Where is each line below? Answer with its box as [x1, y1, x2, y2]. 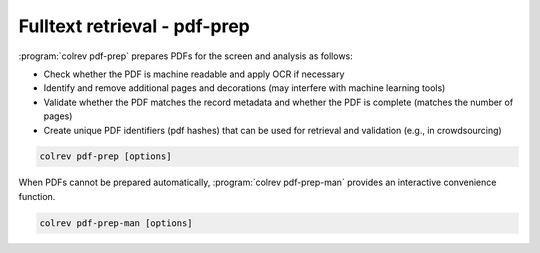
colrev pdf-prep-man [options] [39, 217, 194, 229]
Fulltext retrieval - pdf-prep [18, 15, 250, 37]
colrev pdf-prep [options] [39, 151, 172, 162]
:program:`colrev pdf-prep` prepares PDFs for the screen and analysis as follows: [18, 50, 354, 62]
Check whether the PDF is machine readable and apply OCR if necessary [43, 68, 345, 80]
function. [18, 190, 56, 202]
